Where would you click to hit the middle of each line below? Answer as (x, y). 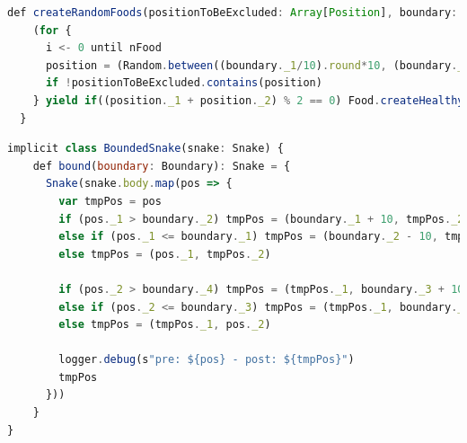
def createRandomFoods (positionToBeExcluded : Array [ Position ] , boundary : (233, 13)
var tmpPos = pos (110, 201)
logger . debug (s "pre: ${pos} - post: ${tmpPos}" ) (207, 360)
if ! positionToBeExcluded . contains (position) (184, 83)
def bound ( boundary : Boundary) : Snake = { (162, 166)
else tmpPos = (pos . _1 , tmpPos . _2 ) (165, 254)
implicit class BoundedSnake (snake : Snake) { (145, 149)
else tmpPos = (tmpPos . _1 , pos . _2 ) (165, 325)
